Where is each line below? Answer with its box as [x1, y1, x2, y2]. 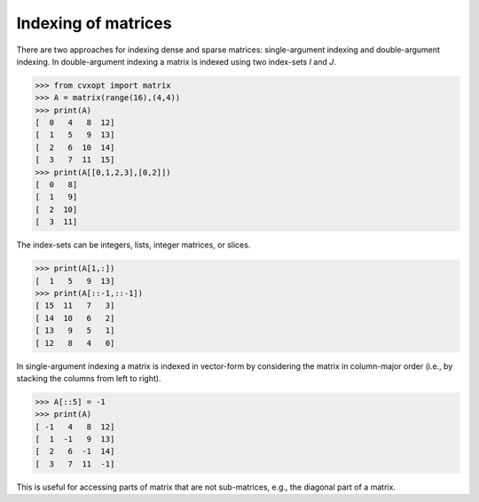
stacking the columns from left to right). [16, 373, 161, 383]
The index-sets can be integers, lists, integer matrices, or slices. [16, 239, 251, 250]
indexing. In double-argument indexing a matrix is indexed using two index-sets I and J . [16, 56, 337, 67]
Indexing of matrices [16, 13, 172, 33]
